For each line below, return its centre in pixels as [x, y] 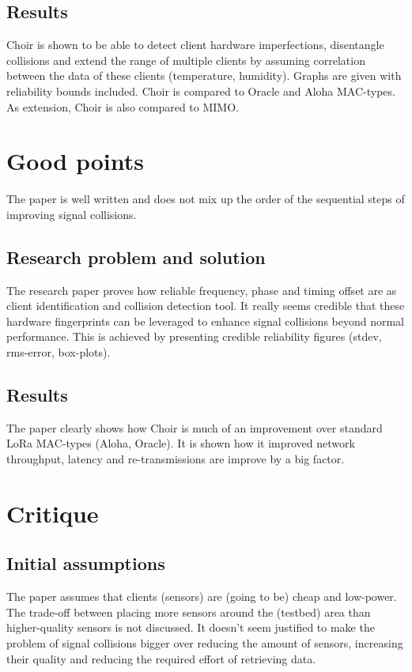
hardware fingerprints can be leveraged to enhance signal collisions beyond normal [206, 321]
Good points [75, 161]
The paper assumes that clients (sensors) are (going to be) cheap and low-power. [202, 596]
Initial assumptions [86, 563]
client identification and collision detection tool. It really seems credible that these [206, 306]
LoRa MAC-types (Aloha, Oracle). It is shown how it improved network [181, 443]
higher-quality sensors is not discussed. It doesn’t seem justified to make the [191, 627]
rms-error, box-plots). [59, 352]
